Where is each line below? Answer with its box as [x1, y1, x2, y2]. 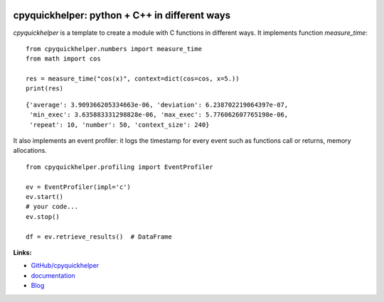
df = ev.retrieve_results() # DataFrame [26, 232, 172, 241]
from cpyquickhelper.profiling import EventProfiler [26, 163, 213, 171]
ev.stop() [26, 212, 60, 220]
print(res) [26, 85, 64, 92]
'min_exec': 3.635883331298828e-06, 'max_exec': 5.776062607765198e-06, [29, 111, 289, 119]
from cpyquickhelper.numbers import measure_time [26, 45, 203, 53]
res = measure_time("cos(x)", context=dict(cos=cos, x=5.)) [26, 75, 240, 83]
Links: [13, 248, 32, 257]
